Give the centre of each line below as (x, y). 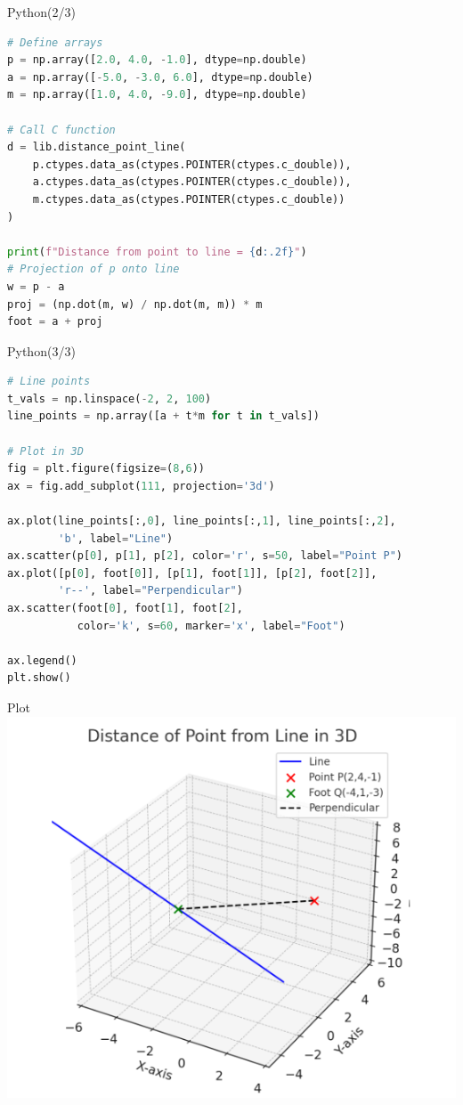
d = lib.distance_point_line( (97, 147)
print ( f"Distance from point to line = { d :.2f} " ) (157, 252)
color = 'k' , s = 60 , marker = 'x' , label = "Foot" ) (211, 626)
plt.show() (39, 678)
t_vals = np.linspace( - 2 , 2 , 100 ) (110, 398)
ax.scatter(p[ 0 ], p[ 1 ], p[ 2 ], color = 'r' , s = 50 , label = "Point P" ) (205, 556)
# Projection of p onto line (93, 269)
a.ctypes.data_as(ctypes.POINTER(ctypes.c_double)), (192, 182)
